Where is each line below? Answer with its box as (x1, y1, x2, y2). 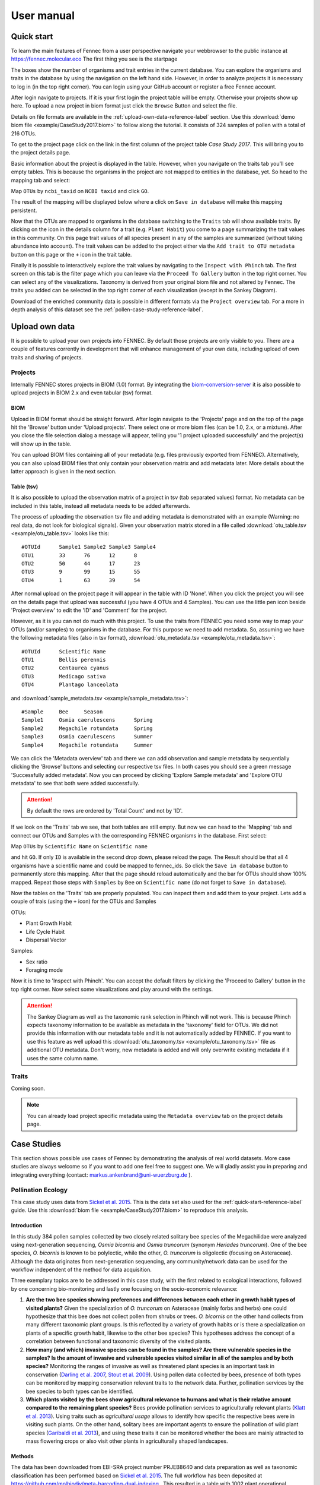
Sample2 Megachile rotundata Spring (21, 725, 153, 732)
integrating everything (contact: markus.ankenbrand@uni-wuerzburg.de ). (11, 1171, 193, 1178)
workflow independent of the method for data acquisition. (11, 1266, 152, 1274)
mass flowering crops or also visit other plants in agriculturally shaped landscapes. (25, 1437, 228, 1445)
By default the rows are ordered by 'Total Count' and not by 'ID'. (27, 807, 183, 814)
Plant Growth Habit (25, 920, 72, 927)
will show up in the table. (11, 440, 72, 447)
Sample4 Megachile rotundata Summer (21, 741, 153, 748)
